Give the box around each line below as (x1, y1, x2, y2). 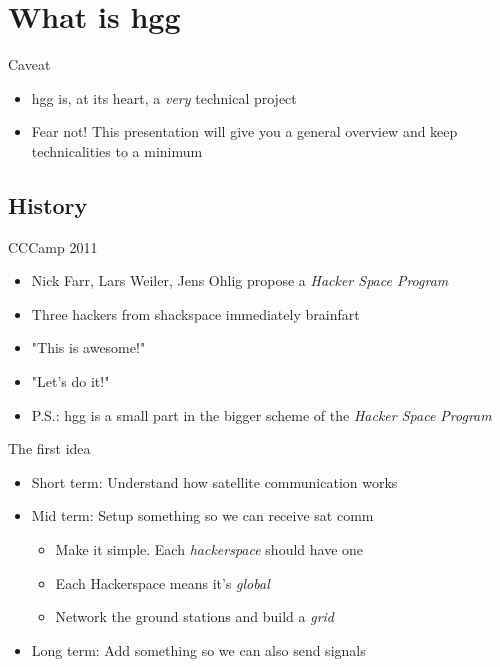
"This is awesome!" (31, 337, 146, 358)
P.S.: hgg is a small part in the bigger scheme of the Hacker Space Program (31, 404, 492, 425)
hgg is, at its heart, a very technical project (31, 87, 297, 108)
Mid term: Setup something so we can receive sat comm (31, 505, 374, 526)
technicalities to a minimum (31, 140, 203, 161)
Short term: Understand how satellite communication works (31, 471, 398, 492)
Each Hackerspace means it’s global (55, 572, 270, 593)
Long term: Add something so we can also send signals (31, 639, 366, 660)
